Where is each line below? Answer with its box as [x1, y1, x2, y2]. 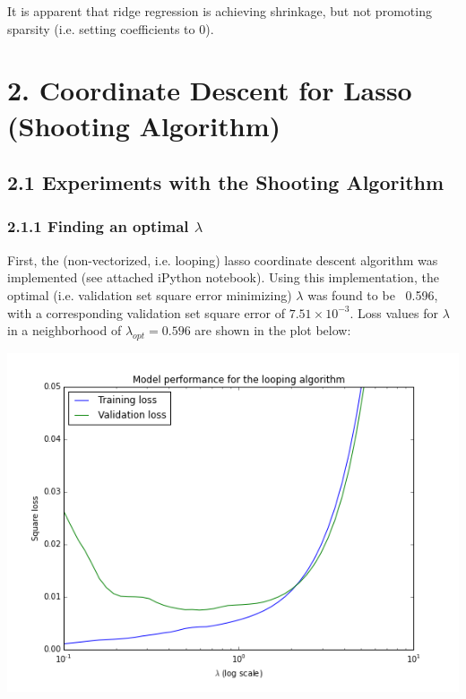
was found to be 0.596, [307, 285, 438, 304]
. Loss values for [349, 303, 438, 322]
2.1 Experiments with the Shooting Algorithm [7, 168, 444, 196]
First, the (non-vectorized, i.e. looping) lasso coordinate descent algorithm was [7, 250, 438, 269]
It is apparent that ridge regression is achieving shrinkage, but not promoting [7, 2, 432, 20]
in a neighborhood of [7, 321, 122, 340]
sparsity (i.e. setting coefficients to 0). [7, 19, 214, 38]
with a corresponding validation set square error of [7, 303, 286, 322]
